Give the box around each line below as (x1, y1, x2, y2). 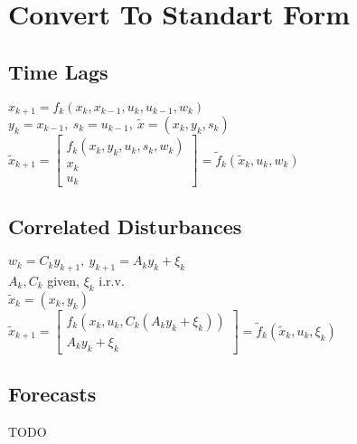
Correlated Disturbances (8, 213, 242, 241)
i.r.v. (99, 271, 125, 290)
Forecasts (8, 380, 97, 408)
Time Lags (8, 57, 108, 85)
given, (47, 271, 80, 290)
